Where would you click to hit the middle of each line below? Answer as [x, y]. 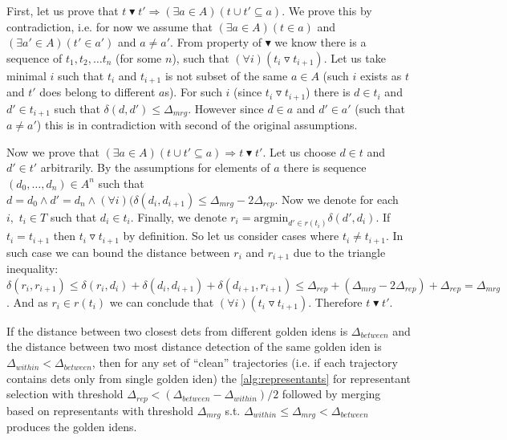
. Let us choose [299, 151]
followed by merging [331, 394]
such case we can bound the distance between [118, 252]
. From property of [216, 42]
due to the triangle [339, 252]
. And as [27, 301]
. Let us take [355, 57]
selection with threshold [65, 394]
